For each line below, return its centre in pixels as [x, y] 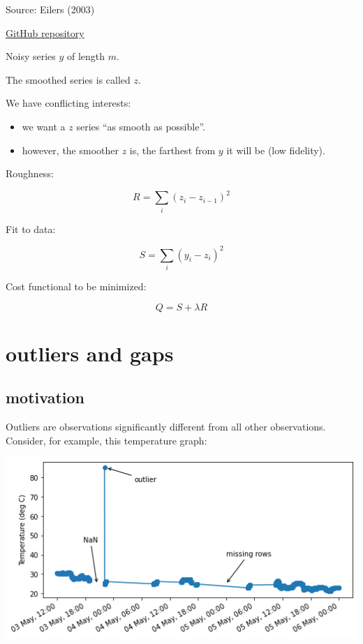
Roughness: [30, 173]
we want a [44, 126]
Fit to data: [31, 229]
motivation [45, 397]
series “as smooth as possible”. [141, 126]
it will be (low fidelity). [276, 150]
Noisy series [31, 56]
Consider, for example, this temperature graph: [106, 440]
